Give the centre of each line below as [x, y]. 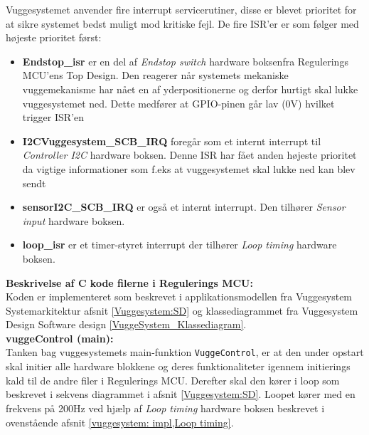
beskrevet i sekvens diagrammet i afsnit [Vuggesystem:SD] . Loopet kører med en [181, 394]
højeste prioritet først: [54, 37]
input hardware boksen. [74, 220]
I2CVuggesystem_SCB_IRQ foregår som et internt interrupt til [172, 141]
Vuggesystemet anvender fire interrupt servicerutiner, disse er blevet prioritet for [181, 9]
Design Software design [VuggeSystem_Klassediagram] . [126, 324]
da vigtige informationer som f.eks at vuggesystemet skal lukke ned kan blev [189, 168]
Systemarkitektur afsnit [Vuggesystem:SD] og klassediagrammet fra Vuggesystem [182, 310]
